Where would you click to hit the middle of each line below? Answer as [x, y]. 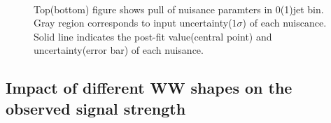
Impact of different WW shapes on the [149, 88]
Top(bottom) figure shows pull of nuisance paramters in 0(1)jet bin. [179, 9]
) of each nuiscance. [284, 23]
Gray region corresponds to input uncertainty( [133, 23]
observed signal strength [96, 108]
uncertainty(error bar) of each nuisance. [119, 50]
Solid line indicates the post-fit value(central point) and [153, 36]
